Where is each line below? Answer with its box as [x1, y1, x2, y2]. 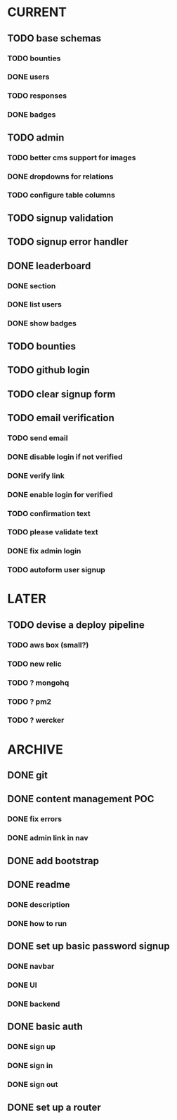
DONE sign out [7, 1080, 58, 1090]
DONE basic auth [7, 1021, 83, 1033]
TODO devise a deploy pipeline [7, 619, 145, 631]
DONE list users [7, 300, 62, 309]
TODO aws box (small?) [7, 640, 89, 650]
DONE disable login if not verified [7, 451, 123, 461]
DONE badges [7, 110, 56, 120]
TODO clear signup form [7, 388, 116, 400]
